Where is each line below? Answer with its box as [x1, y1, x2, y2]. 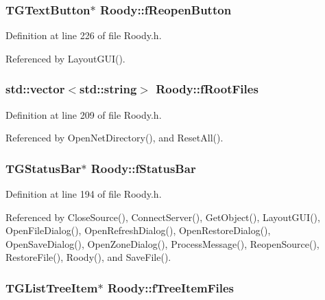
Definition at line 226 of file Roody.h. [5, 28, 162, 43]
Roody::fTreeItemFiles [107, 279, 234, 296]
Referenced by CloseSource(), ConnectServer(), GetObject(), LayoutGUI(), [5, 209, 320, 224]
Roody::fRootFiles [156, 80, 258, 97]
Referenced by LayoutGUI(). [5, 51, 125, 65]
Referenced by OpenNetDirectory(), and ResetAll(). [5, 130, 224, 145]
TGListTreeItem [5, 279, 98, 296]
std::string [80, 80, 137, 97]
